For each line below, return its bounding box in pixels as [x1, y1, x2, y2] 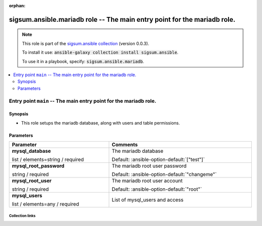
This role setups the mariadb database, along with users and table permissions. [21, 120, 180, 126]
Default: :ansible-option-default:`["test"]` [112, 156, 205, 163]
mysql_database [12, 148, 51, 155]
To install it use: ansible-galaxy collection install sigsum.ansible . [22, 49, 179, 55]
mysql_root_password [12, 162, 65, 169]
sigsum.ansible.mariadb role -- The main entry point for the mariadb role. [9, 15, 236, 24]
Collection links [9, 213, 36, 218]
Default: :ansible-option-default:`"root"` [112, 186, 202, 193]
